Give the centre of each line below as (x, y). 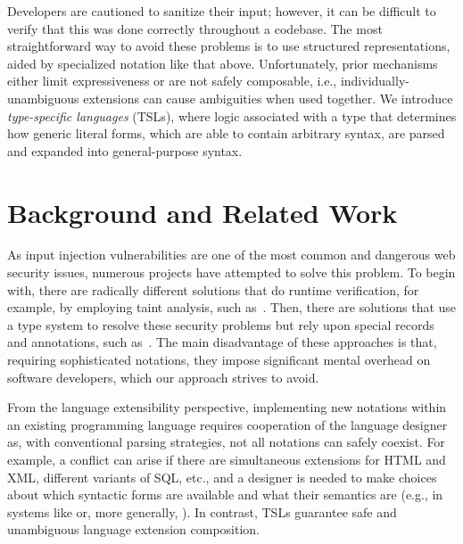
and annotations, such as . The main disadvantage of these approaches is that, (222, 342)
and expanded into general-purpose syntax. (125, 150)
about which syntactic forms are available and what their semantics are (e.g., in (225, 495)
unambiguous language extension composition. (133, 529)
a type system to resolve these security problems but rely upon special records (221, 324)
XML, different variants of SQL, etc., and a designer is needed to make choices (222, 477)
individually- (375, 81)
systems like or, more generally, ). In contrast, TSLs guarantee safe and (202, 511)
